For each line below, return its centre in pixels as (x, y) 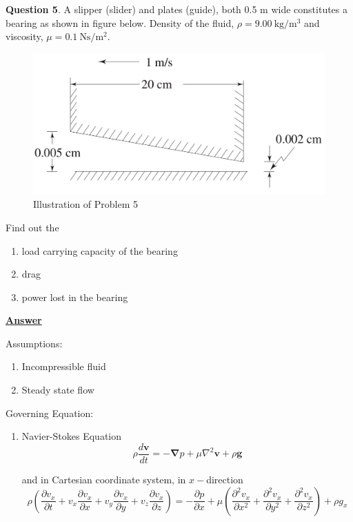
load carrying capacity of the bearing (100, 250)
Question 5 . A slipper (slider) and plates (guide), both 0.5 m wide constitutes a (177, 9)
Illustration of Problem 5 (86, 204)
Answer (24, 320)
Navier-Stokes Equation (72, 436)
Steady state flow (58, 390)
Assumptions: (34, 343)
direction (225, 479)
